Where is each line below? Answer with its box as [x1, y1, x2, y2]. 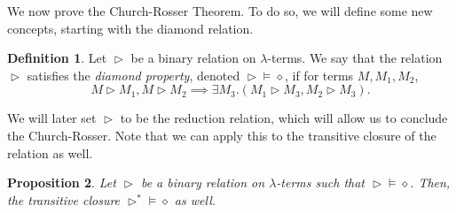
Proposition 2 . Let [7, 173, 116, 192]
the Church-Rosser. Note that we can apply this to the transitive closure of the [7, 126, 436, 144]
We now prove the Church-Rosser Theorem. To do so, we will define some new [7, 2, 433, 19]
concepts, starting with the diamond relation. [7, 19, 254, 37]
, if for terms [284, 65, 354, 84]
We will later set [7, 109, 97, 127]
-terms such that [276, 173, 365, 192]
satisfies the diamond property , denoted [27, 65, 240, 84]
